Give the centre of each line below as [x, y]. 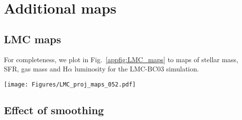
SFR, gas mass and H [36, 69]
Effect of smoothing [54, 110]
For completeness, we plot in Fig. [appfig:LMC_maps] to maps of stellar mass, [121, 59]
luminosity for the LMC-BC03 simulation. [137, 69]
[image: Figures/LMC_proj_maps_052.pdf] [70, 84]
